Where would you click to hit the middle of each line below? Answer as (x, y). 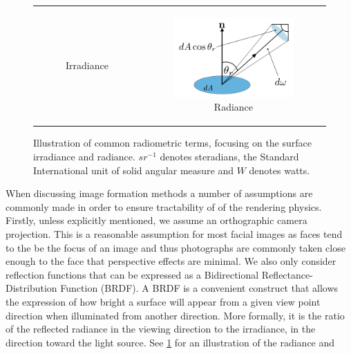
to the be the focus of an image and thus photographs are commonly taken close (175, 247)
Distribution (31, 288)
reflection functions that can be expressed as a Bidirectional (132, 274)
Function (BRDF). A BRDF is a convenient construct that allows (199, 288)
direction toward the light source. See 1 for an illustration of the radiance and (170, 342)
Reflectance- (287, 274)
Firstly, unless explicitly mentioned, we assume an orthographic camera (156, 220)
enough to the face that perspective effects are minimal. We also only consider (171, 261)
